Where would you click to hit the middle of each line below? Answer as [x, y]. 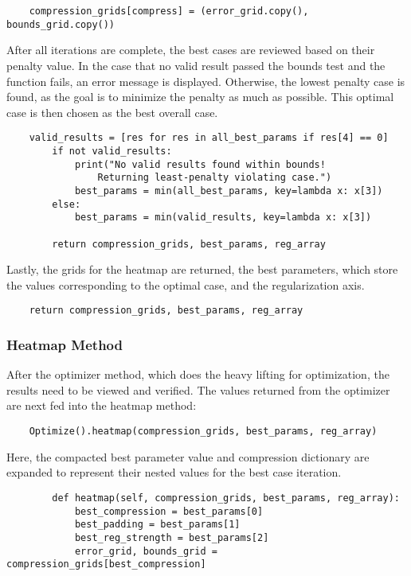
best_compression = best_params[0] [169, 511]
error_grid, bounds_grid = [146, 551]
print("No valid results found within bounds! [200, 164]
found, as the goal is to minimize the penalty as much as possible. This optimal [200, 97]
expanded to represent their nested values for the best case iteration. [174, 472]
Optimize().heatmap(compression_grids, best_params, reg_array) [203, 432]
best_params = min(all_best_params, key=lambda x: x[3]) [229, 191]
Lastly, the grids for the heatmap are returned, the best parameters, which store [202, 269]
